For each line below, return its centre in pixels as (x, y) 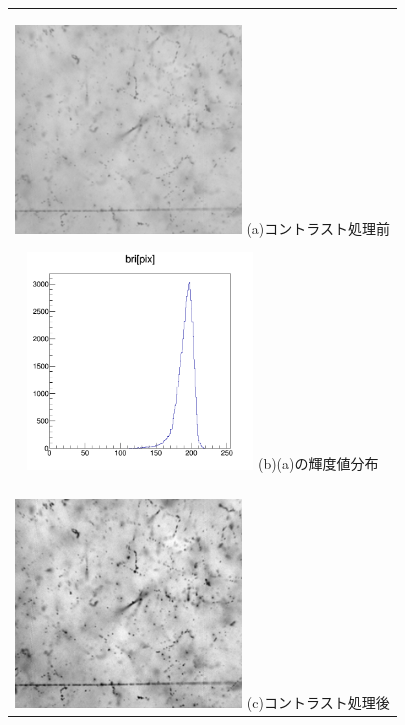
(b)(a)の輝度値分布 (318, 463)
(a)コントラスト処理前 (318, 227)
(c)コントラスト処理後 (318, 701)
